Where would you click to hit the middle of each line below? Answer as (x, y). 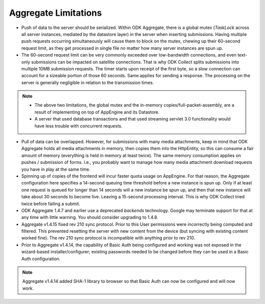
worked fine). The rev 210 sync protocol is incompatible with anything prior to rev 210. (108, 238)
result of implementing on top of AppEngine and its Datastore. (97, 112)
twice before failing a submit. (51, 204)
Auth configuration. (41, 259)
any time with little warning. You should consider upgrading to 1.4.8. (90, 217)
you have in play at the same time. (56, 169)
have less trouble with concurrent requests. (79, 126)
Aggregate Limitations (55, 13)
